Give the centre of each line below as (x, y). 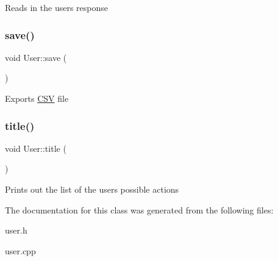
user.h (16, 230)
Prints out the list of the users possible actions (92, 189)
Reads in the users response (57, 7)
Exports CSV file (37, 98)
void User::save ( (36, 57)
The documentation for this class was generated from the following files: (139, 209)
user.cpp (20, 250)
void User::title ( (36, 148)
